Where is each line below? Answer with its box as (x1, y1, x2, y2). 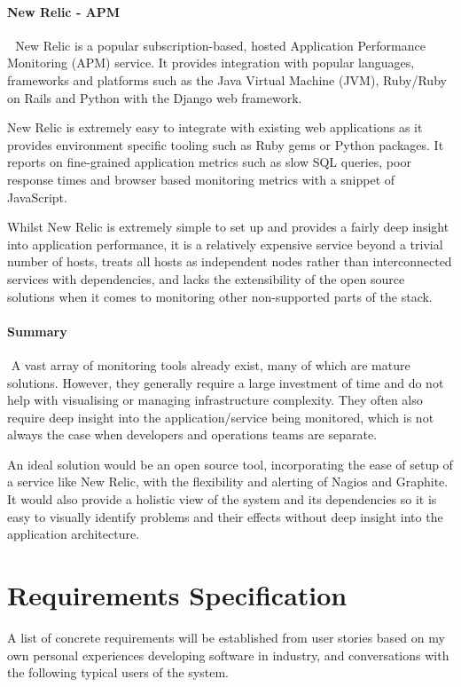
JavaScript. (7, 187, 67, 206)
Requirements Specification (7, 577, 348, 613)
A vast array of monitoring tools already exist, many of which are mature (11, 355, 410, 374)
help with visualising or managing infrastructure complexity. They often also (7, 391, 423, 409)
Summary (7, 321, 67, 340)
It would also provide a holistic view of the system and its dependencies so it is (7, 490, 437, 509)
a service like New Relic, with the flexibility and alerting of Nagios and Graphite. (7, 472, 449, 491)
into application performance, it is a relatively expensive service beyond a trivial (7, 234, 443, 253)
